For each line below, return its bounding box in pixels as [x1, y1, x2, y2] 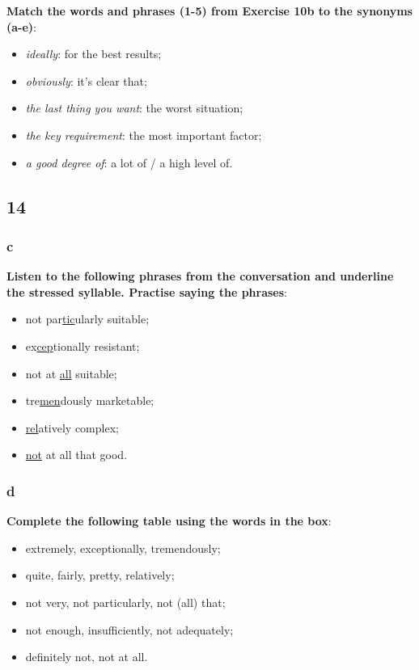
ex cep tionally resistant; [25, 337, 140, 354]
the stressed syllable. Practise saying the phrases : [6, 283, 287, 300]
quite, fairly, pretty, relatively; [25, 567, 175, 584]
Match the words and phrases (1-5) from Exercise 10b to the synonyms [6, 2, 413, 19]
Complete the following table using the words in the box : [6, 512, 332, 529]
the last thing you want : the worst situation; [25, 99, 243, 116]
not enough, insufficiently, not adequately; [25, 621, 234, 638]
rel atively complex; [25, 419, 119, 436]
